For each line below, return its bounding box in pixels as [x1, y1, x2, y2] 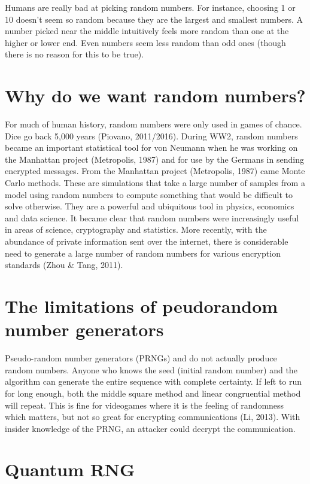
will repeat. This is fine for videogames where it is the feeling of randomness [5, 398, 284, 411]
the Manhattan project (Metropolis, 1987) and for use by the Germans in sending [5, 153, 304, 165]
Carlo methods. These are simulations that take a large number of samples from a [5, 176, 305, 189]
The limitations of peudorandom [5, 294, 278, 318]
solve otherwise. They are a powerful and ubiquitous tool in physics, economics [5, 200, 294, 212]
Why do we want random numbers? [5, 83, 306, 108]
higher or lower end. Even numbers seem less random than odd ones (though [5, 36, 286, 48]
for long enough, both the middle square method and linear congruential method [5, 386, 301, 399]
